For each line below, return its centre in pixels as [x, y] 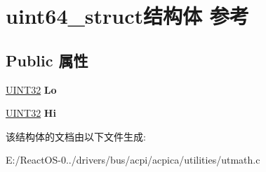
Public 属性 [47, 60]
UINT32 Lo [31, 89]
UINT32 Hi [31, 113]
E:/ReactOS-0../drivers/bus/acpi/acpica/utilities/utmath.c [133, 160]
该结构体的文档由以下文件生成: [76, 136]
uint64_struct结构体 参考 [127, 16]
